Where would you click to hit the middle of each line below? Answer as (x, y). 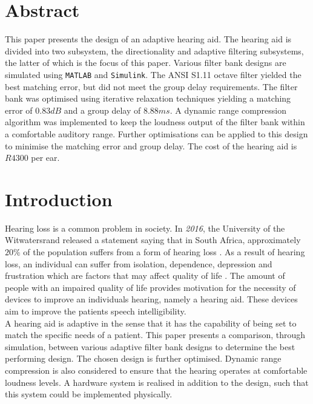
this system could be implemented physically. (89, 394)
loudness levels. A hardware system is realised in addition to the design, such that (157, 382)
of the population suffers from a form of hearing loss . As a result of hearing (164, 252)
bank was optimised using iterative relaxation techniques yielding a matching (148, 98)
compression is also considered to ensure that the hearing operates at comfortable (156, 370)
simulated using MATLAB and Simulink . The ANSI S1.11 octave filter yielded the (153, 74)
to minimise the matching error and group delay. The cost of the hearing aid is (151, 145)
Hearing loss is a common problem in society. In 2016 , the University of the (145, 228)
